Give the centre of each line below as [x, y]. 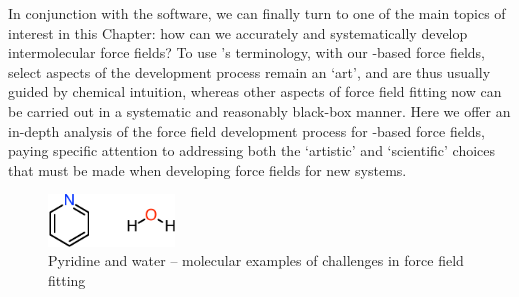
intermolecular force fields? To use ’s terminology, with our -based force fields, [246, 52]
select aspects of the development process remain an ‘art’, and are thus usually [249, 71]
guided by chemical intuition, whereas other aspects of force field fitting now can [255, 91]
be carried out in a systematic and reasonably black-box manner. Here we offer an [259, 110]
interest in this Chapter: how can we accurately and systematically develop [238, 32]
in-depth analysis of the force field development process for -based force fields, [246, 130]
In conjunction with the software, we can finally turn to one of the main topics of [257, 13]
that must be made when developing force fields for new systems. [207, 169]
